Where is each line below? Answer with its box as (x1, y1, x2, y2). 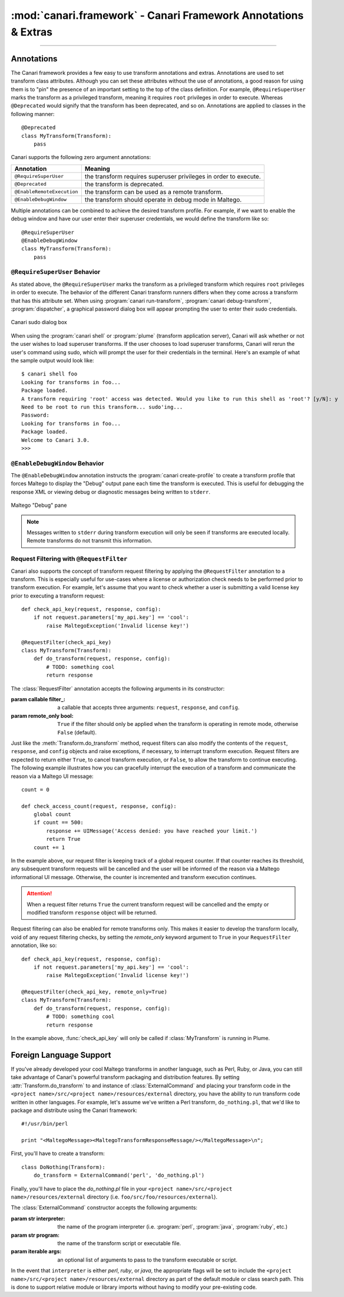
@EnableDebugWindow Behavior (11, 459, 104, 467)
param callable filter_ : (11, 695, 66, 702)
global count (33, 811, 71, 818)
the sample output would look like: (11, 357, 94, 364)
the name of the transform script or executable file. (57, 1239, 181, 1246)
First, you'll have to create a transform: (11, 1150, 105, 1157)
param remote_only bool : (11, 712, 74, 719)
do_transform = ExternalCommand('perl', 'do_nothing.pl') (33, 1172, 205, 1179)
